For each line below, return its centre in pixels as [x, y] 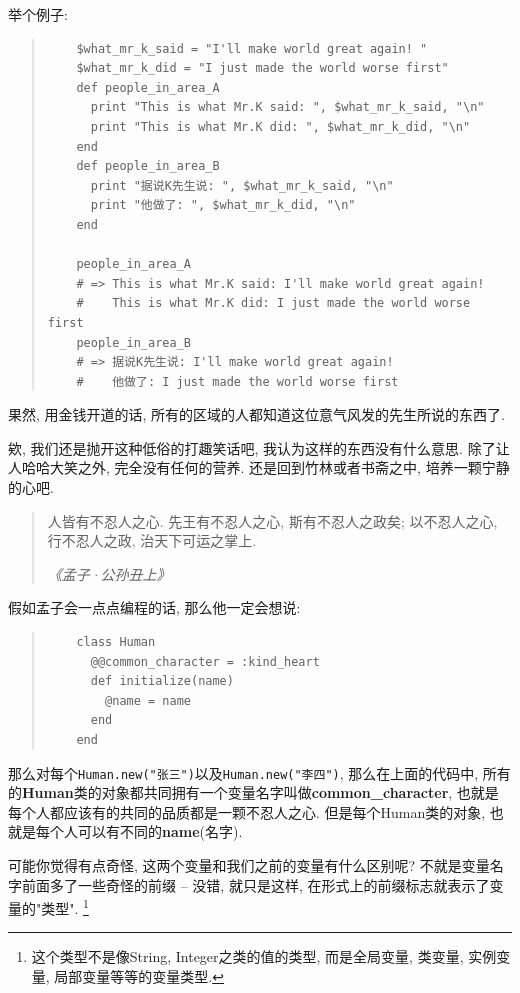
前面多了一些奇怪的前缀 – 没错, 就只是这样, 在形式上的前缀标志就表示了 [255, 884]
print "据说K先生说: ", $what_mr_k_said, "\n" [242, 185]
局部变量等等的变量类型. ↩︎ [139, 976]
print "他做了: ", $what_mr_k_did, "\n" [223, 205]
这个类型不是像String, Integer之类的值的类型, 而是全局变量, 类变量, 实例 [264, 956]
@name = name [148, 700]
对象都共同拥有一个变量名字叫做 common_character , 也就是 [300, 792]
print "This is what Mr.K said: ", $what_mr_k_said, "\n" [287, 107]
